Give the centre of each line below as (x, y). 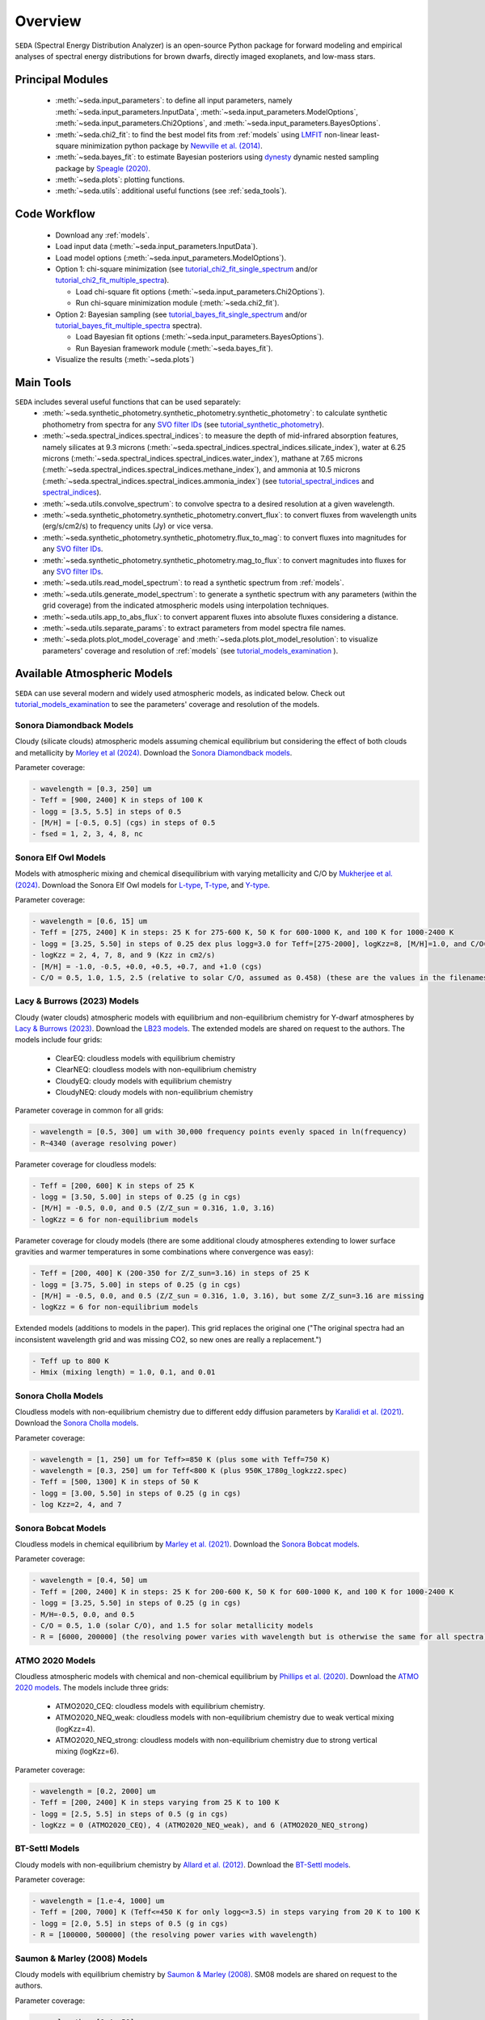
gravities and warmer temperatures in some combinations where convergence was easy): (164, 1252)
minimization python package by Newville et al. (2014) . (171, 145)
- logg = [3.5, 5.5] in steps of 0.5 (107, 811)
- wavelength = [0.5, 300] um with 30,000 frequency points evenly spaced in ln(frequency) (219, 1132)
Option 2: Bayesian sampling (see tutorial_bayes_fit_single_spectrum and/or (181, 314)
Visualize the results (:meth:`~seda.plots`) (125, 360)
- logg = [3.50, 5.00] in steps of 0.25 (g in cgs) (137, 1197)
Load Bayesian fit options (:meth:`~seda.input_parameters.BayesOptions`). (200, 337)
